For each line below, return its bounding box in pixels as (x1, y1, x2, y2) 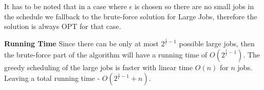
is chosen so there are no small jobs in (134, 1, 254, 11)
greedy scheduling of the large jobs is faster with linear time (4, 62, 193, 72)
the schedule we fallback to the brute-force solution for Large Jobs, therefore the (4, 11, 257, 21)
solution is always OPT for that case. (4, 21, 121, 32)
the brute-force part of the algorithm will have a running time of (4, 49, 208, 59)
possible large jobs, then (179, 38, 255, 49)
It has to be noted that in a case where (4, 1, 127, 11)
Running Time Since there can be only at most (4, 38, 159, 49)
